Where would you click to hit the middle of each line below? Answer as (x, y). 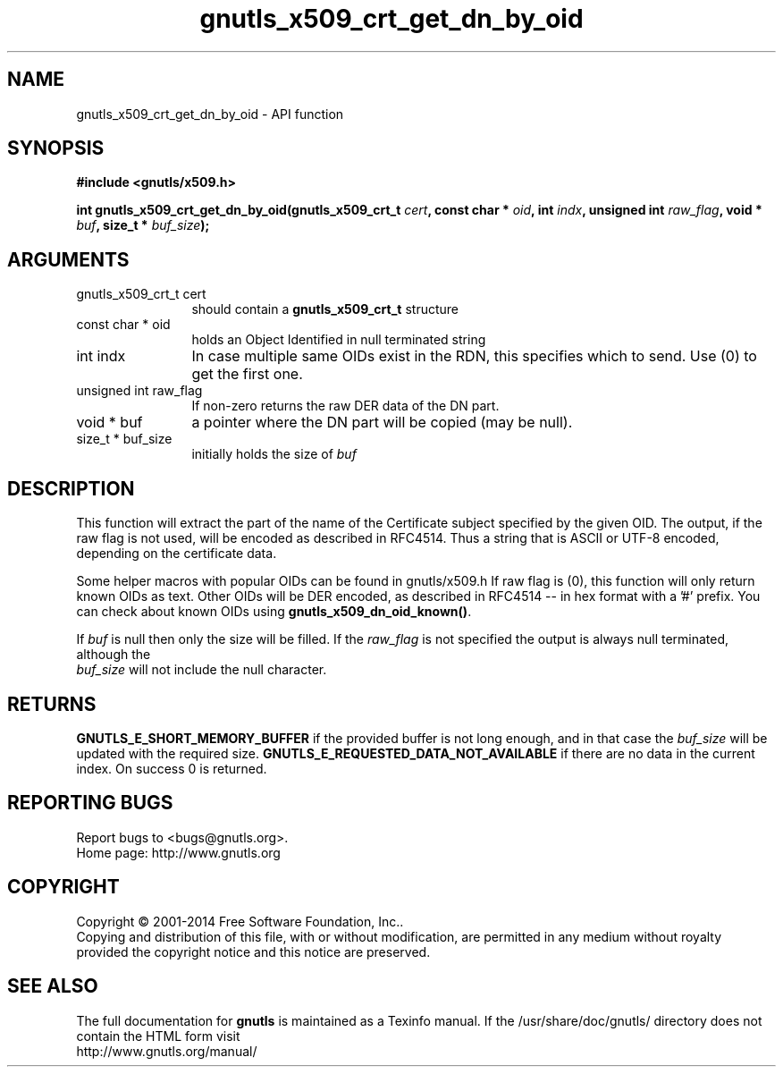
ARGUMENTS (68, 259)
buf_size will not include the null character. (202, 670)
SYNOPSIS (56, 148)
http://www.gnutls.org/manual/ (167, 1051)
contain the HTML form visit (158, 1036)
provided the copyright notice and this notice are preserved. (253, 951)
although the (114, 655)
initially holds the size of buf (274, 454)
